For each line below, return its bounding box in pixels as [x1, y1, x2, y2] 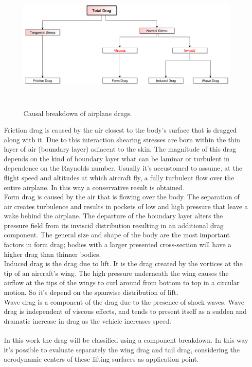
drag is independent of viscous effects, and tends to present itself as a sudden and [4, 306, 247, 316]
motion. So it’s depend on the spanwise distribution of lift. [4, 287, 179, 297]
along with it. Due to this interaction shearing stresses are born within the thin [4, 134, 240, 144]
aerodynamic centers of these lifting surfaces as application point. [4, 354, 199, 364]
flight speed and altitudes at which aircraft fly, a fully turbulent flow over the [4, 172, 234, 182]
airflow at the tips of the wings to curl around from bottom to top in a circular [4, 277, 240, 288]
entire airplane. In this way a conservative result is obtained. [4, 182, 184, 192]
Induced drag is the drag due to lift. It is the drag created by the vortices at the [4, 258, 243, 269]
